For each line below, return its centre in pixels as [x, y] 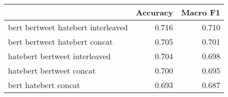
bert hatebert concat [44, 85]
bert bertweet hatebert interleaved [68, 27]
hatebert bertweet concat [52, 70]
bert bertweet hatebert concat [60, 42]
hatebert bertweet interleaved [59, 56]
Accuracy [154, 12]
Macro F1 [201, 12]
